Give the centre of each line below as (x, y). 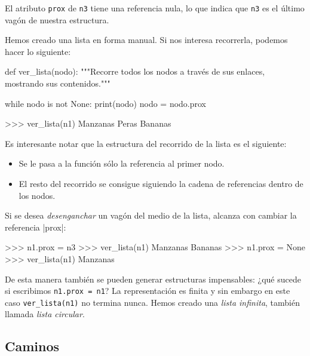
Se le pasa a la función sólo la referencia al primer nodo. (122, 163)
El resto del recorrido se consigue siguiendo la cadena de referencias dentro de (161, 183)
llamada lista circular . (45, 314)
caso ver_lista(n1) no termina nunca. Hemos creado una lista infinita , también (153, 302)
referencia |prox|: (36, 227)
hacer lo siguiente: (38, 51)
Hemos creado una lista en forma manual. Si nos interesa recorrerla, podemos (146, 40)
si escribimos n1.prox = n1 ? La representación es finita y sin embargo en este (148, 291)
